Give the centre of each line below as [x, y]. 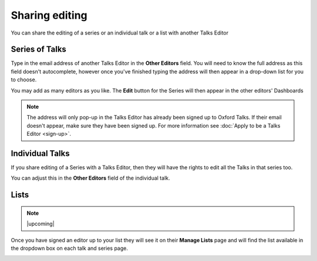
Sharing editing [49, 15]
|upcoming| [41, 224]
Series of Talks [39, 49]
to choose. [24, 80]
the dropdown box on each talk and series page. [70, 248]
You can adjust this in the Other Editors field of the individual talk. [90, 178]
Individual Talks [40, 153]
